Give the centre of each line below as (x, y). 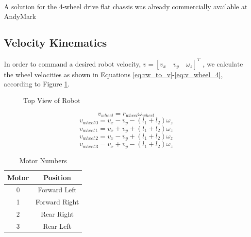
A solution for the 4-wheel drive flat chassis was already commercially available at (126, 6)
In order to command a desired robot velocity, (72, 63)
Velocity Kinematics (55, 42)
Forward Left (57, 190)
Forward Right (57, 202)
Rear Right (57, 214)
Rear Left (57, 226)
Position (57, 177)
